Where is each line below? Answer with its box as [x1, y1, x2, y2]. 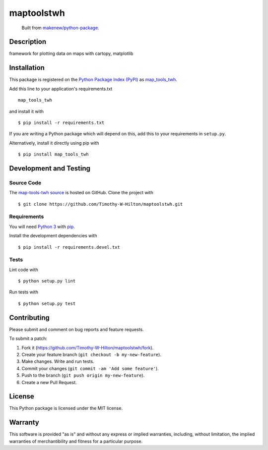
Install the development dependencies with [9, 233, 97, 239]
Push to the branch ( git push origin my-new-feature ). [21, 372, 145, 379]
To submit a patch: [9, 336, 47, 341]
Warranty [9, 418, 39, 427]
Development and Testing [9, 164, 91, 172]
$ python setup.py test [18, 300, 76, 306]
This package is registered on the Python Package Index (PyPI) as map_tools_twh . [9, 77, 177, 83]
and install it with [9, 108, 44, 114]
